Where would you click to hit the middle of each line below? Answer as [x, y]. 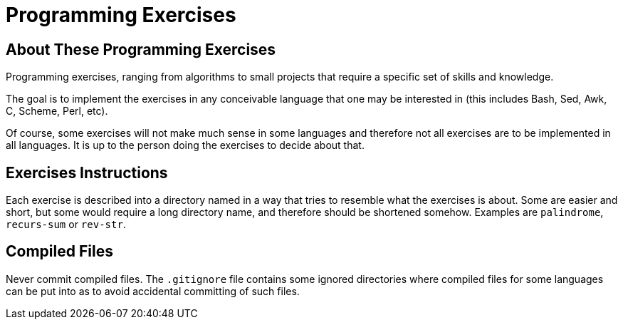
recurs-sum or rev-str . [66, 225]
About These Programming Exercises [141, 49]
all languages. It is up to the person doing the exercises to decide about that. [185, 145]
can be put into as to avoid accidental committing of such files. [153, 291]
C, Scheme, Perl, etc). [57, 111]
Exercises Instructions [87, 172]
